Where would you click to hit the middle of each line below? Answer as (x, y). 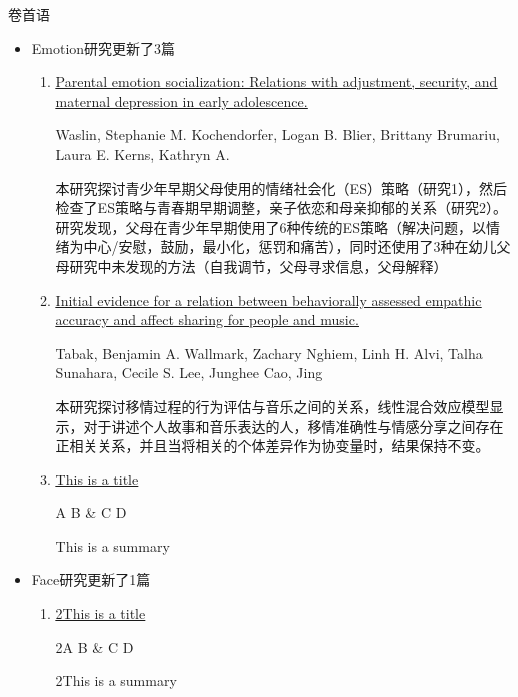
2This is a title (100, 613)
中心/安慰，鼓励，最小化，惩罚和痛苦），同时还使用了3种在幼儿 (290, 246)
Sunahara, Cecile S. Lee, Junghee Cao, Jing (189, 372)
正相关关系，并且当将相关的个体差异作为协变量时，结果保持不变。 (272, 445)
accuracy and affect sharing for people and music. (207, 319)
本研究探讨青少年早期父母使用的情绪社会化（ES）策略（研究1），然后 (281, 187)
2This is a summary (116, 680)
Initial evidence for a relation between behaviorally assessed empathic (268, 299)
